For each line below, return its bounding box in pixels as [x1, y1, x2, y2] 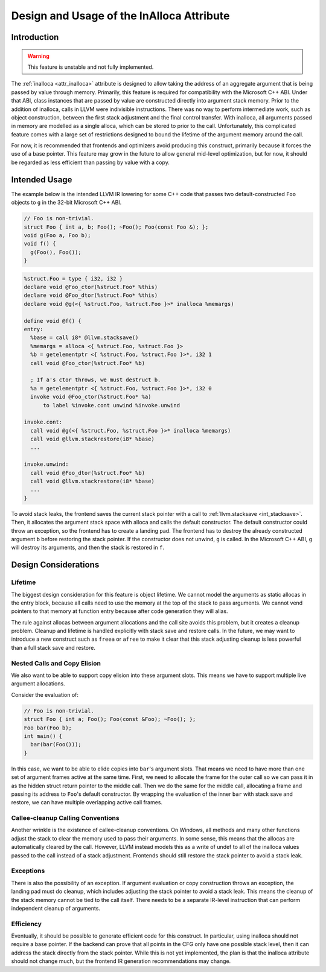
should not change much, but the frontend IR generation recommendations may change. [11, 958, 231, 965]
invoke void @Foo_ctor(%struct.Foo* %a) [30, 393, 152, 401]
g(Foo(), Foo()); [30, 249, 81, 256]
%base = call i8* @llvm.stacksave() [30, 334, 139, 341]
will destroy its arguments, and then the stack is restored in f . [11, 544, 164, 551]
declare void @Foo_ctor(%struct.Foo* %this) [24, 284, 158, 291]
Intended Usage [11, 174, 72, 185]
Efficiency [11, 920, 42, 928]
